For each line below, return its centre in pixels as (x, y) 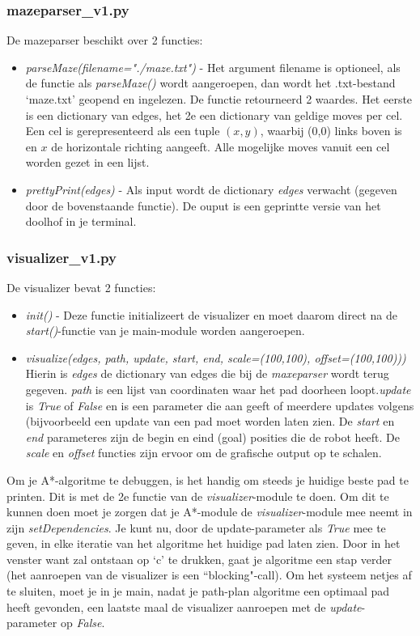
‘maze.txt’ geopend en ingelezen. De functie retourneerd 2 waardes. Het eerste (219, 99)
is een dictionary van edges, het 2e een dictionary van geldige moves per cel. (214, 114)
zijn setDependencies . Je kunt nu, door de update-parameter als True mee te (196, 527)
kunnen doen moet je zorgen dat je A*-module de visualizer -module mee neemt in (210, 512)
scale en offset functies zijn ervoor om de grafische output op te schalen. (204, 453)
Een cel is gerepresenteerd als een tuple (123, 131)
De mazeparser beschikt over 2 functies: (105, 40)
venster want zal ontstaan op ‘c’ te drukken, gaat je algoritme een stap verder (199, 559)
